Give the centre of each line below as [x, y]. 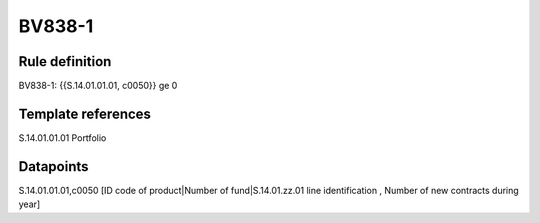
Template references [85, 113]
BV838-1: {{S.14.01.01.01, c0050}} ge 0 [98, 86]
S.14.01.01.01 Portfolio [62, 137]
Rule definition [65, 61]
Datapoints [53, 166]
